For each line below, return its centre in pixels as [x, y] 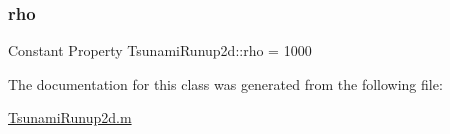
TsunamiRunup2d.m [70, 117]
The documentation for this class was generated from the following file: [225, 83]
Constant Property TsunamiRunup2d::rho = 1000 [160, 50]
